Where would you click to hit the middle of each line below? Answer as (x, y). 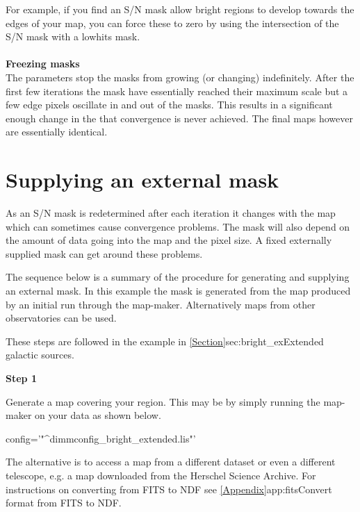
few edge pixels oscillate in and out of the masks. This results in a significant (169, 105)
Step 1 (21, 378)
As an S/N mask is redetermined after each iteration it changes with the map (171, 213)
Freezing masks (43, 64)
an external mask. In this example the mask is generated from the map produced (178, 291)
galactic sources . (40, 355)
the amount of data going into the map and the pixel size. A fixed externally (169, 240)
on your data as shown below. (98, 415)
